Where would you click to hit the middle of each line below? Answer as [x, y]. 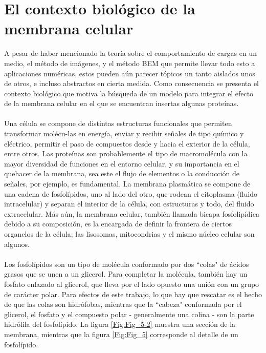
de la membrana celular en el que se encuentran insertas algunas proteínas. [121, 103]
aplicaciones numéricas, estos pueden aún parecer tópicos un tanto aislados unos [130, 73]
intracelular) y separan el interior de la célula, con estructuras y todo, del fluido [129, 204]
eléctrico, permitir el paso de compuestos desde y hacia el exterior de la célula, [127, 143]
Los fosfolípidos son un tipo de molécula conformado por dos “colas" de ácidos [127, 264]
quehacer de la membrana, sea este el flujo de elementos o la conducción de [122, 173]
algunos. [17, 244]
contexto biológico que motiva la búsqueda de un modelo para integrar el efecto [129, 93]
